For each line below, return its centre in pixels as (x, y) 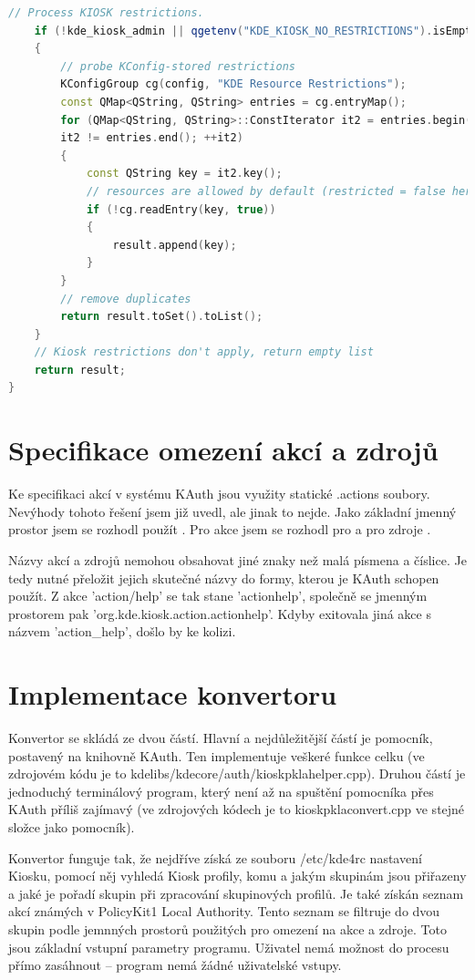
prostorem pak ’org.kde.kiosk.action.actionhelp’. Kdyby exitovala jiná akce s (220, 613)
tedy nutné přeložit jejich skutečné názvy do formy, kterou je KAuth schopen (224, 578)
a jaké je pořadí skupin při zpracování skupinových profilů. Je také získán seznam (236, 893)
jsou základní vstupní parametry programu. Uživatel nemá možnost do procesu (229, 947)
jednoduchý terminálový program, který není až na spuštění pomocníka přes (221, 791)
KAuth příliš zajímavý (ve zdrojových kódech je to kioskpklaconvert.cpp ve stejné (237, 809)
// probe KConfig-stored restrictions (178, 66)
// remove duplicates (126, 299)
